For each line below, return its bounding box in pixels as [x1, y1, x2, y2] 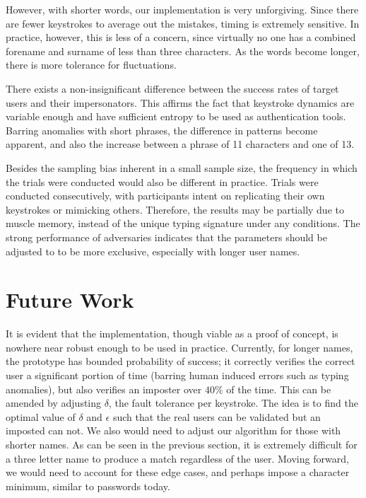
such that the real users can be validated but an [112, 409, 321, 424]
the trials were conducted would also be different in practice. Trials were [6, 174, 319, 189]
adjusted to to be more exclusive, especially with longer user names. [6, 243, 300, 258]
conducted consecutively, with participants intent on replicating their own [6, 188, 325, 203]
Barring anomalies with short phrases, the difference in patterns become [6, 122, 318, 137]
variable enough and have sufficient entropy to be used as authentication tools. [6, 109, 346, 124]
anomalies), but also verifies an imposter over [6, 381, 202, 396]
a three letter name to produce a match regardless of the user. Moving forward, [6, 451, 349, 465]
